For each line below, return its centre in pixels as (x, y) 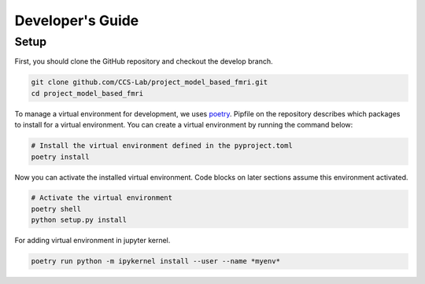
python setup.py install (79, 220)
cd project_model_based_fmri (87, 93)
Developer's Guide (77, 20)
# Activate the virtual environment (102, 198)
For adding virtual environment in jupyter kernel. (92, 241)
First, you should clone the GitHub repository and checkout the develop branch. (144, 61)
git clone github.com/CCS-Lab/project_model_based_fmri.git (150, 82)
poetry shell (56, 209)
